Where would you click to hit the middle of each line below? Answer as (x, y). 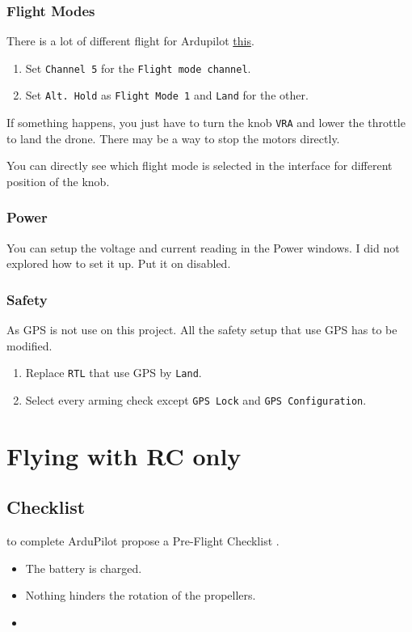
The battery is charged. (84, 568)
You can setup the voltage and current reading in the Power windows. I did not (203, 247)
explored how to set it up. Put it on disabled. (119, 263)
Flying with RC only (124, 455)
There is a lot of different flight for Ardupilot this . (130, 41)
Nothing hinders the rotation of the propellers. (141, 595)
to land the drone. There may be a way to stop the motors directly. (173, 138)
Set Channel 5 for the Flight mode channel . (138, 68)
